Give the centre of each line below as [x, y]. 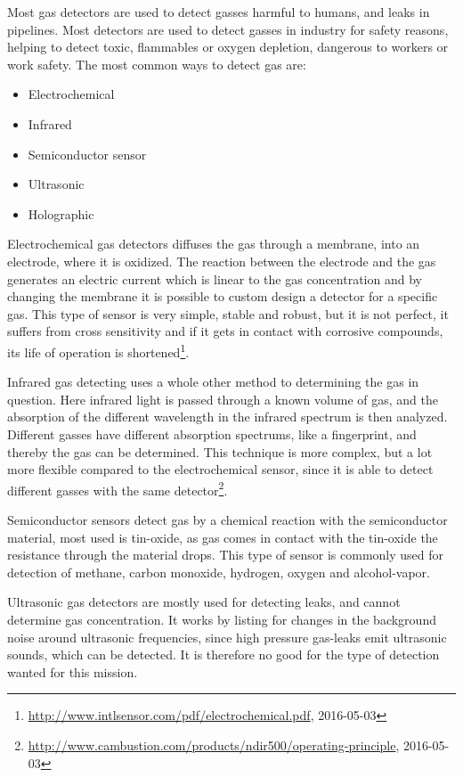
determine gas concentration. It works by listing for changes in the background [222, 619]
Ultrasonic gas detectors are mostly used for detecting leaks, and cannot [204, 602]
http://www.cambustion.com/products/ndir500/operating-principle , [214, 744]
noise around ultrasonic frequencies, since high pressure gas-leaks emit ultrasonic [227, 637]
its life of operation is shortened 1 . [98, 350]
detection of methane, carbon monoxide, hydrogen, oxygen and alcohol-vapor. [219, 572]
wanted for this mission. [73, 671]
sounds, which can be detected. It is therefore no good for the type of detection [223, 654]
